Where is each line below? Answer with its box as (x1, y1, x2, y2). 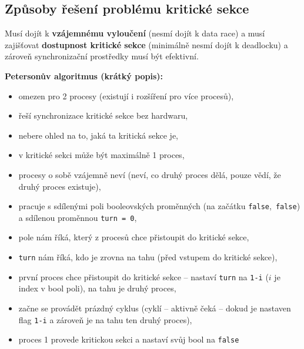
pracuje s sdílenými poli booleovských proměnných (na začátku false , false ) (18, 200, 300, 212)
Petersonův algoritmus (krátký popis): (5, 69, 163, 82)
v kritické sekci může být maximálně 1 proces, (18, 149, 185, 161)
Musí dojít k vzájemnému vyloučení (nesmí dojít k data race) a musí (5, 27, 265, 39)
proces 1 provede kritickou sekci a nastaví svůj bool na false (18, 333, 239, 345)
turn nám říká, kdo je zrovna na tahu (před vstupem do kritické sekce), (18, 251, 278, 263)
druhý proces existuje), (18, 180, 101, 192)
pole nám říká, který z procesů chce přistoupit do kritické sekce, (18, 231, 249, 243)
